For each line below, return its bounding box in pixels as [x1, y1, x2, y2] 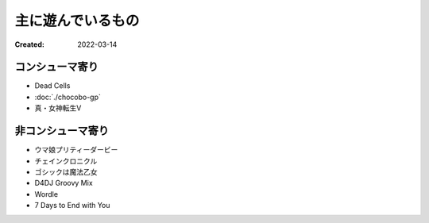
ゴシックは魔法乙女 [34, 167, 98, 176]
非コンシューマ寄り [14, 124, 109, 138]
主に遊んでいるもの [14, 12, 140, 29]
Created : [14, 40, 45, 49]
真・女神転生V [34, 103, 82, 113]
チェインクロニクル [34, 156, 98, 166]
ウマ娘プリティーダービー [34, 145, 118, 155]
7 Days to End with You [34, 201, 110, 210]
